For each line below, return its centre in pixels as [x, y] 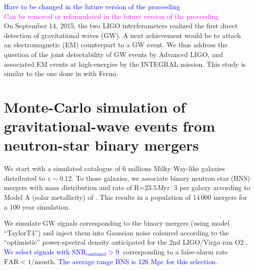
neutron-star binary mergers [101, 145]
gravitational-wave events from [110, 126]
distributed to [25, 178]
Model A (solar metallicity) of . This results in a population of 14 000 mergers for [126, 197]
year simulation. [46, 206]
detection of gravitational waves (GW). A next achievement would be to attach [123, 35]
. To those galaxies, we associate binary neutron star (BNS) [161, 178]
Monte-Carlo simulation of [95, 106]
